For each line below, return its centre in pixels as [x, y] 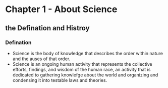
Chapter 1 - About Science [61, 9]
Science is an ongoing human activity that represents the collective [82, 64]
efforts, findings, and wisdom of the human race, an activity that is [81, 69]
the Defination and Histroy [47, 28]
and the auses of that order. [41, 59]
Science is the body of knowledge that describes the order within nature [88, 53]
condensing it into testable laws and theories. [60, 80]
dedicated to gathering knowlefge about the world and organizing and [85, 75]
